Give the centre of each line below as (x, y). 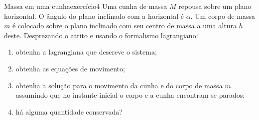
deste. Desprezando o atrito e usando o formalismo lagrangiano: (101, 35)
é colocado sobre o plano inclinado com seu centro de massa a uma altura (124, 26)
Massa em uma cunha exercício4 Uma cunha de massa (86, 6)
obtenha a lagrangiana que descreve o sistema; (86, 52)
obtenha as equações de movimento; (70, 68)
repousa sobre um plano (215, 6)
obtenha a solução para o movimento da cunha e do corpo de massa (119, 85)
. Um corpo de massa (223, 16)
